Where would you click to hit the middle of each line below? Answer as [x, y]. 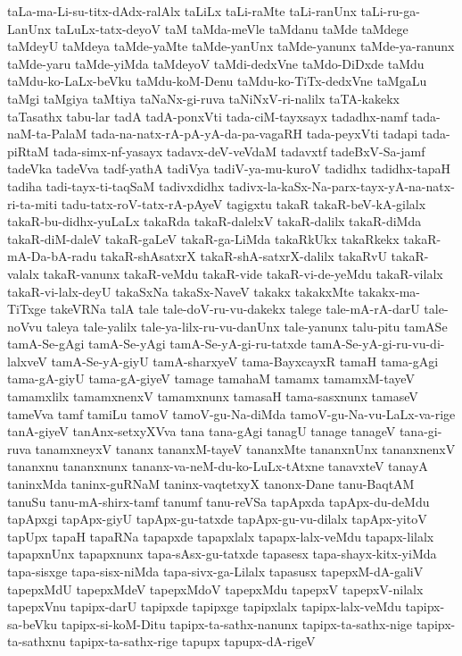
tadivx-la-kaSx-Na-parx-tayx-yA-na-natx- [342, 185]
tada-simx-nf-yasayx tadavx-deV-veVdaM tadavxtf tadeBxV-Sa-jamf [239, 151]
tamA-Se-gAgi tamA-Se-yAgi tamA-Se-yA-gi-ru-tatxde [157, 344]
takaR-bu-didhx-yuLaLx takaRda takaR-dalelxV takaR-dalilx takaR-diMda [214, 221]
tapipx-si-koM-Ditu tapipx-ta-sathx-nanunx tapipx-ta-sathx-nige [237, 623]
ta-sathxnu [37, 641]
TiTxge [27, 309]
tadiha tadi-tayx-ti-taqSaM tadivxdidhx [116, 185]
